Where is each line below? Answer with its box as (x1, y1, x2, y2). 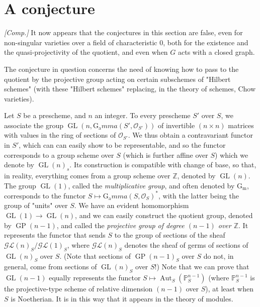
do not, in (203, 250, 234, 261)
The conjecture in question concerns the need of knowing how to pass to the (4, 63, 239, 74)
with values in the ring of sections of (4, 130, 116, 140)
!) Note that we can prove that (154, 261, 249, 272)
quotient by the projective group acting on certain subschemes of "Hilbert (4, 73, 231, 84)
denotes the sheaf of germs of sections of (124, 239, 248, 250)
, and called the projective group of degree (56, 220, 185, 230)
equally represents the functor (49, 272, 141, 283)
